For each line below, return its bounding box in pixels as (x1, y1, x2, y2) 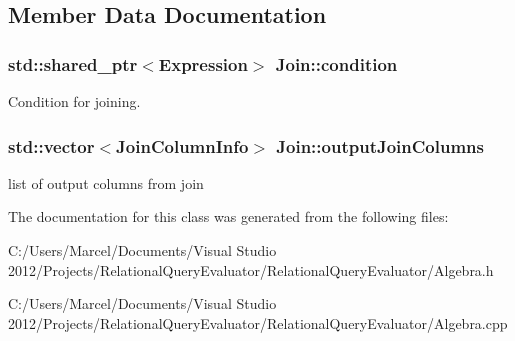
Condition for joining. (8, 91, 141, 111)
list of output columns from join (8, 172, 204, 193)
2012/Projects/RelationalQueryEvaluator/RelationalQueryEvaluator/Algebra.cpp (8, 312, 508, 333)
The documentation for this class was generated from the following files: (8, 206, 449, 227)
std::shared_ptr (8, 51, 138, 76)
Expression (158, 51, 248, 76)
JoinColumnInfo (116, 133, 249, 158)
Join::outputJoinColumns (276, 133, 484, 158)
